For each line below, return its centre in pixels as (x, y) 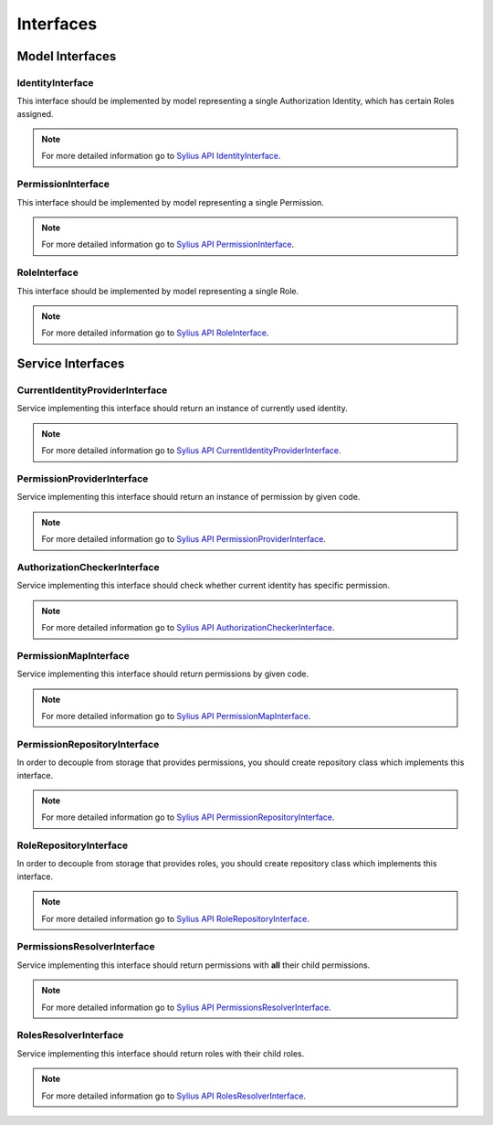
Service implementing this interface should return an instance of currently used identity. (182, 409)
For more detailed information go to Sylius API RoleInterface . (155, 333)
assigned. (35, 113)
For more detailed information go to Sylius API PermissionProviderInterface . (184, 539)
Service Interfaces (71, 364)
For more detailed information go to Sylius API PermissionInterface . (168, 244)
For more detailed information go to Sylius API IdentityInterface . (161, 156)
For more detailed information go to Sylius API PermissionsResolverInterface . (187, 1007)
